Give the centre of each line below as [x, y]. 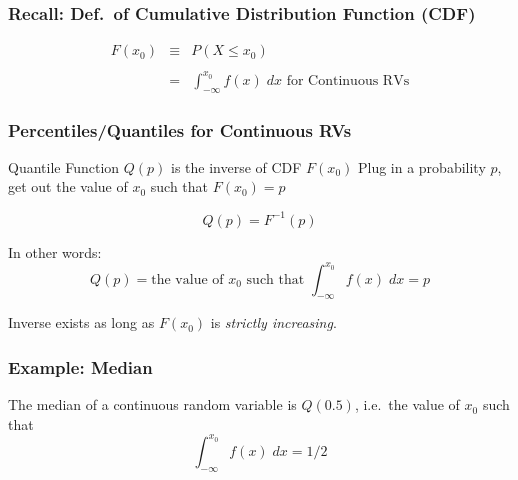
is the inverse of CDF [236, 166]
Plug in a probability [421, 166]
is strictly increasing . [273, 322]
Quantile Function [64, 166]
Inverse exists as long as [81, 322]
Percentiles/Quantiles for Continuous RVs [180, 129]
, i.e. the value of [407, 404]
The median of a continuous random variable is [152, 404]
